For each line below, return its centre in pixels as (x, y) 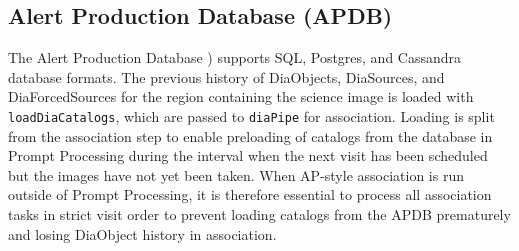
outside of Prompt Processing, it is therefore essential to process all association (250, 194)
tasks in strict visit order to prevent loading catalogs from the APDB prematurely (259, 214)
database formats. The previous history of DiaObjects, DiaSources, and (226, 76)
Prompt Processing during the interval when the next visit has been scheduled (248, 155)
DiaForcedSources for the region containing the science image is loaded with (241, 96)
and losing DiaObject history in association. (142, 233)
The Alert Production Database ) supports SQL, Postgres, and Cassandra (235, 57)
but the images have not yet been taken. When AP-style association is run (236, 174)
